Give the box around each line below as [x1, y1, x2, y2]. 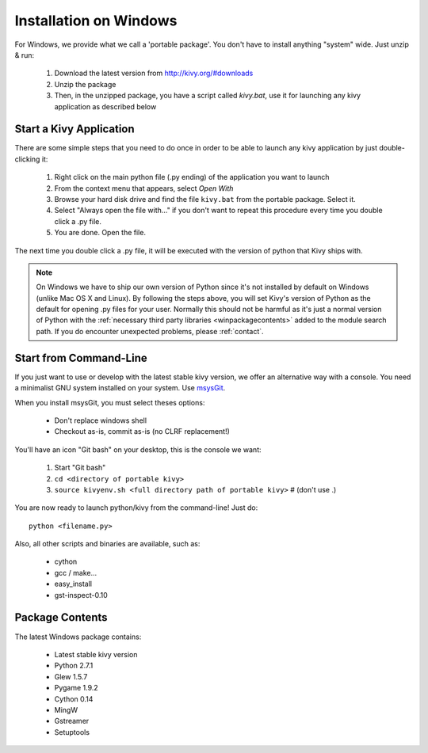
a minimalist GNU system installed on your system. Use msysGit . [14, 383, 226, 393]
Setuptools [54, 727, 90, 736]
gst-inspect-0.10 [54, 590, 109, 599]
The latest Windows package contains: [14, 632, 142, 641]
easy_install [54, 579, 93, 589]
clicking [14, 154, 40, 164]
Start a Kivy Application [14, 123, 135, 136]
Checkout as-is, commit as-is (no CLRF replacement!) [54, 427, 230, 436]
